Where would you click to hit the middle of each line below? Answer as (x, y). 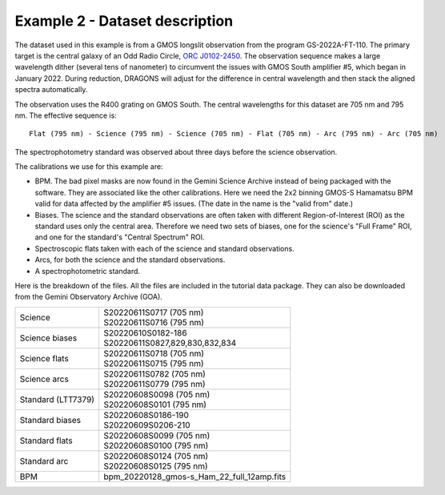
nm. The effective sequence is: (66, 115)
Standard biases (50, 420)
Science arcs (44, 379)
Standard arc (44, 461)
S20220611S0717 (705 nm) (154, 312)
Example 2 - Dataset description (124, 21)
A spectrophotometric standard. (87, 271)
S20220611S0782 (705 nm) (154, 374)
